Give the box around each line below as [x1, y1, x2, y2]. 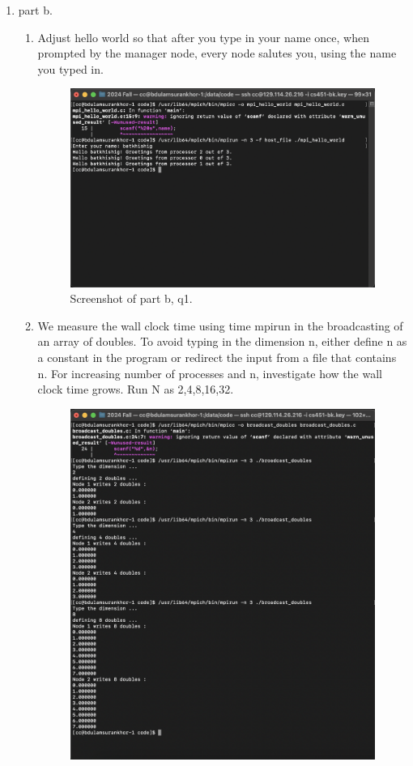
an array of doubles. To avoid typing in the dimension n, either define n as [37, 333, 407, 350]
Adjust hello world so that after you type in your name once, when [37, 28, 369, 45]
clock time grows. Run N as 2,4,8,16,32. [37, 381, 234, 398]
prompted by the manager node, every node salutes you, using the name [37, 45, 397, 62]
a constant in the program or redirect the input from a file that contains [37, 348, 397, 365]
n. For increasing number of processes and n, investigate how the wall [37, 364, 382, 381]
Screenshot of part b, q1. [70, 290, 193, 307]
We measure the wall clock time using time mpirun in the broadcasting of [37, 317, 403, 334]
